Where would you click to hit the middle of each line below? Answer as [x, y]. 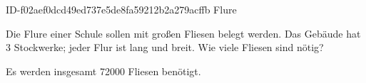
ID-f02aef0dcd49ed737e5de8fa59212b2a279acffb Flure [121, 9]
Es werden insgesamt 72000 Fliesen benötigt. [103, 71]
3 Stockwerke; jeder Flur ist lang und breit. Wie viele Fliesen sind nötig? [165, 47]
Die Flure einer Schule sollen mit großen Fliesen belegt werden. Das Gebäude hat [183, 33]
